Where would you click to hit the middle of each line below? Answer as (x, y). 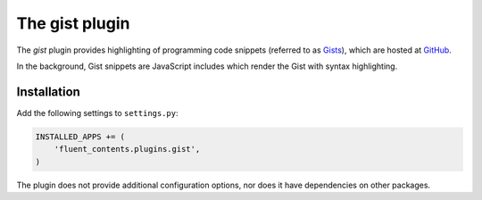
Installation (48, 92)
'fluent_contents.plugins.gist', (127, 149)
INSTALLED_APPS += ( (80, 137)
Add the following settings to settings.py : (97, 112)
